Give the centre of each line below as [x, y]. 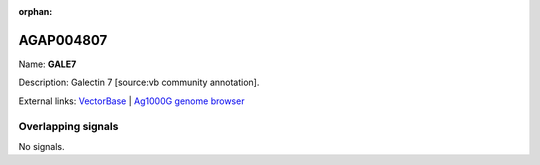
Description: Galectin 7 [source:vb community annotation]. [139, 82]
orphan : [35, 11]
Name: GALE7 [47, 64]
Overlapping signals [68, 127]
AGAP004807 [63, 40]
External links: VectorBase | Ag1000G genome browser [131, 101]
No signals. [41, 146]
